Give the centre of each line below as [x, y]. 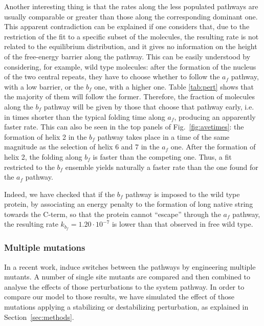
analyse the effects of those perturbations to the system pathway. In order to [124, 286]
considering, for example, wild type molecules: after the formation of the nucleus [130, 66]
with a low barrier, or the [44, 86]
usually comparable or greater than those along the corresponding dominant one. [131, 16]
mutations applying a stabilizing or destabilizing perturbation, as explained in [126, 306]
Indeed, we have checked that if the [60, 194]
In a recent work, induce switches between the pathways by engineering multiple [130, 266]
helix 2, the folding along [43, 156]
